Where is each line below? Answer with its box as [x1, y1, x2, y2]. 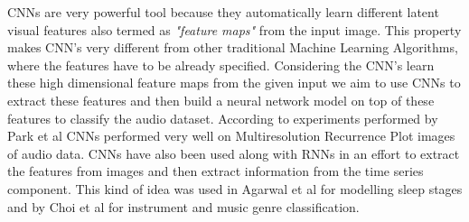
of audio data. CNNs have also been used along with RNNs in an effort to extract [7, 143, 460, 162]
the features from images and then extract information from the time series [7, 162, 424, 180]
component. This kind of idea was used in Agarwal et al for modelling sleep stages [7, 179, 463, 198]
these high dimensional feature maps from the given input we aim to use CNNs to [7, 73, 461, 92]
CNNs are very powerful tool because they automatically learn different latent [7, 3, 439, 21]
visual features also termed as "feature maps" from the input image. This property [7, 20, 462, 39]
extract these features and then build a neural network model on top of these [7, 90, 435, 109]
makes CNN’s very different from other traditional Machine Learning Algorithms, [7, 38, 458, 57]
